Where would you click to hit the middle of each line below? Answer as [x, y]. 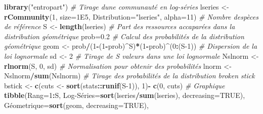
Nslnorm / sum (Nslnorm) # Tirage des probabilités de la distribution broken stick [129, 76]
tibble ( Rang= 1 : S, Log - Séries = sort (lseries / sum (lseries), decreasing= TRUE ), [125, 95]
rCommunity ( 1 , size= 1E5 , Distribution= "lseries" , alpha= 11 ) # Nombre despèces [131, 16]
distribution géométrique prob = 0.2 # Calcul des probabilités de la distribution [124, 36]
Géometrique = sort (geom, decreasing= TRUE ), [76, 105]
